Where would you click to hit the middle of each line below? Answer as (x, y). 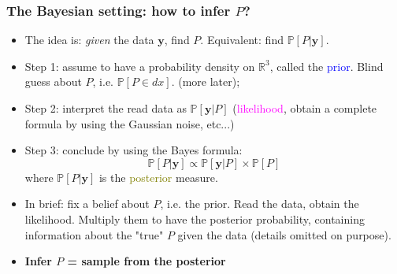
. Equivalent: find (242, 40)
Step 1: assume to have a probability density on (140, 66)
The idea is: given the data (89, 40)
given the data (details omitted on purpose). (284, 234)
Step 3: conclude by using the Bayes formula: (134, 150)
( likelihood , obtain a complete (305, 108)
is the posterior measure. (158, 177)
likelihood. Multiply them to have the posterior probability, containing (195, 218)
